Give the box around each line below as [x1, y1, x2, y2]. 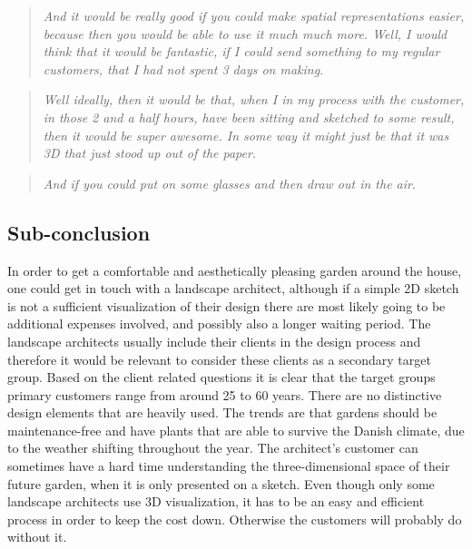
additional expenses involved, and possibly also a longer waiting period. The [7, 314, 431, 333]
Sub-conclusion [7, 218, 151, 246]
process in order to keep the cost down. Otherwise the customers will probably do [7, 509, 462, 528]
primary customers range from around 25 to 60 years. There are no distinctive [7, 385, 442, 404]
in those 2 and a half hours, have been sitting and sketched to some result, [43, 107, 455, 126]
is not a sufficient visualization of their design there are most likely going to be [7, 296, 446, 315]
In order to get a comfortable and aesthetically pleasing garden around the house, [7, 260, 462, 279]
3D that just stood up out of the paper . [43, 143, 256, 162]
